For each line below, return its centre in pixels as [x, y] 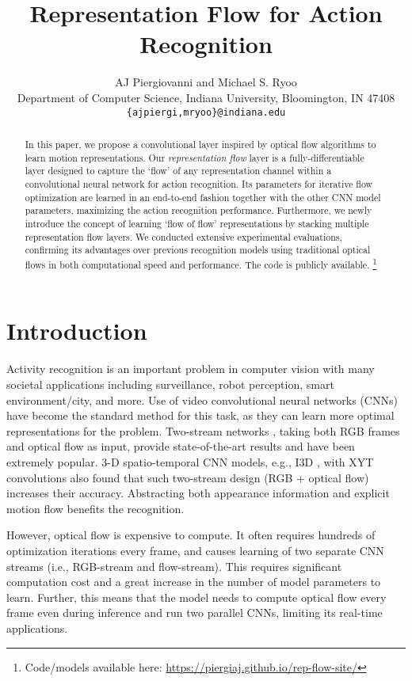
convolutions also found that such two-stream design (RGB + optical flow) [188, 477]
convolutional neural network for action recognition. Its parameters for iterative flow [199, 183]
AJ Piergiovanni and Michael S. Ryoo [206, 82]
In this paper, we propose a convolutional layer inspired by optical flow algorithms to [200, 144]
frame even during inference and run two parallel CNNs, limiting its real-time [195, 613]
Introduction [77, 331]
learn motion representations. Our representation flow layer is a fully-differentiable [195, 157]
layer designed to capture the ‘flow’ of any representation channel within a [178, 171]
